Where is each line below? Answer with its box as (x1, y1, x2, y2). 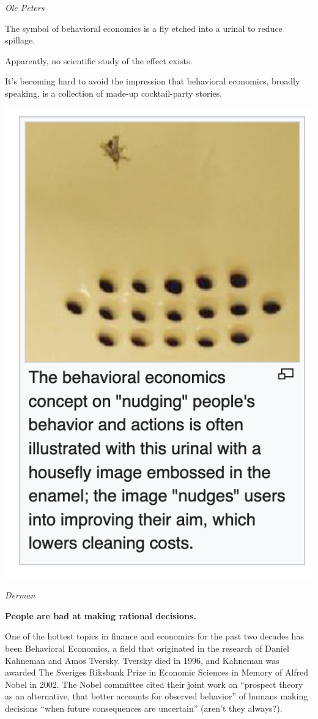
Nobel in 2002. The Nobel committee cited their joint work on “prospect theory (5, 677, 303, 690)
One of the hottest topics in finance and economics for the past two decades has (5, 630, 304, 643)
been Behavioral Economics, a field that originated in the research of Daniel (5, 642, 289, 655)
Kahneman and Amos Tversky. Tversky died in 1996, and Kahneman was (5, 654, 279, 666)
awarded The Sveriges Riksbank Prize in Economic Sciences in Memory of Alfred (5, 666, 309, 679)
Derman (5, 589, 35, 602)
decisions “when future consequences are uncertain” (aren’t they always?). (5, 701, 283, 714)
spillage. (5, 34, 35, 47)
